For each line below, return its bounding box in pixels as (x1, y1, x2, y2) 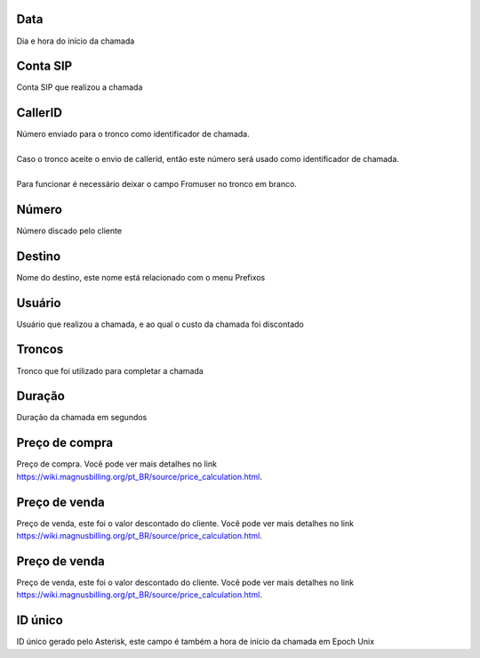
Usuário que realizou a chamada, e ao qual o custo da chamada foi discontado (16, 319, 304, 329)
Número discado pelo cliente (16, 225, 123, 236)
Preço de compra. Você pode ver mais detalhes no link (16, 459, 218, 469)
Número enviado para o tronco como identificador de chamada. (16, 129, 250, 140)
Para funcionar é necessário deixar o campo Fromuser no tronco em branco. (16, 178, 298, 189)
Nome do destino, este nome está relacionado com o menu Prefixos (16, 272, 266, 282)
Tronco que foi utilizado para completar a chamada (16, 365, 204, 376)
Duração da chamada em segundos (16, 412, 148, 423)
